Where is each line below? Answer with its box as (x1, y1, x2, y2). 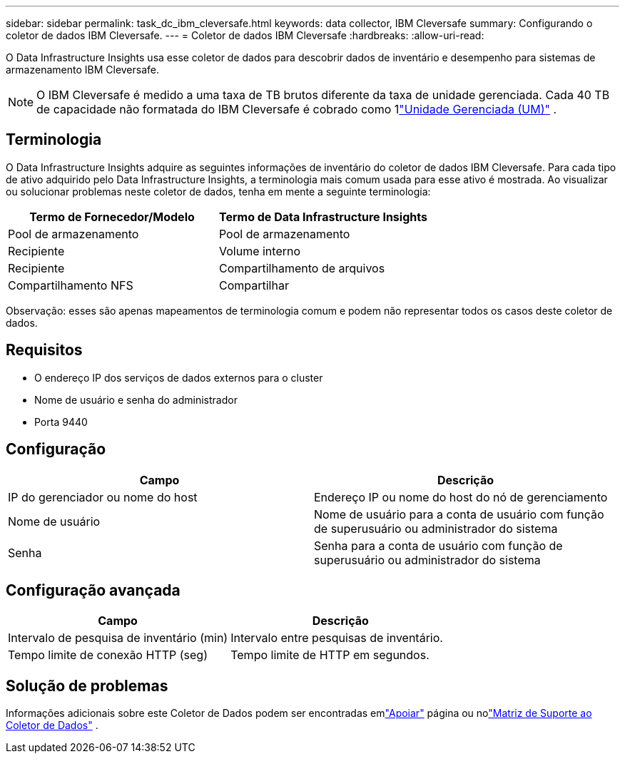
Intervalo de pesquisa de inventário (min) (8, 631, 228, 646)
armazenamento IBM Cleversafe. (6, 63, 160, 76)
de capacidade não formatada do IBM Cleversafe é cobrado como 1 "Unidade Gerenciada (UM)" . (36, 102, 557, 116)
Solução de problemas (6, 676, 168, 695)
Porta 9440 (34, 415, 88, 428)
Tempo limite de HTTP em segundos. (230, 648, 430, 663)
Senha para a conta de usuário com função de (314, 538, 563, 553)
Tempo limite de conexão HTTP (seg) (8, 648, 208, 663)
